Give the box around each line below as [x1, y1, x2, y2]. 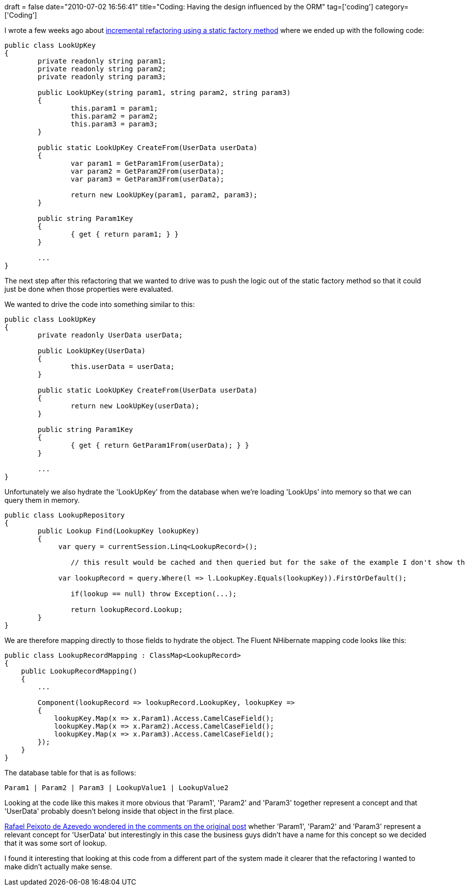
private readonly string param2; [37, 65, 166, 73]
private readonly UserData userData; [37, 331, 183, 339]
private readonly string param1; [37, 57, 166, 65]
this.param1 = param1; [70, 104, 158, 112]
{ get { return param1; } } [70, 230, 179, 238]
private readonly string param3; [37, 73, 166, 81]
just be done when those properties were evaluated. [4, 285, 173, 293]
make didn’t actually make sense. [4, 862, 112, 871]
